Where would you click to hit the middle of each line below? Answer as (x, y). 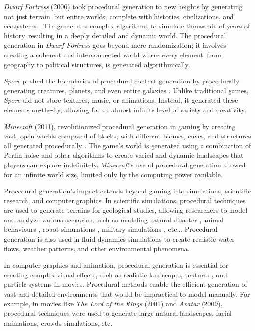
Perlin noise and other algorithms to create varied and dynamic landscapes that (124, 155)
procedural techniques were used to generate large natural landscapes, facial (118, 313)
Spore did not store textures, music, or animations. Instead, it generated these (121, 100)
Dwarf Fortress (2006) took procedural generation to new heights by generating (123, 6)
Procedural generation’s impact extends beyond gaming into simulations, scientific (127, 191)
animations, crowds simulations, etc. (58, 322)
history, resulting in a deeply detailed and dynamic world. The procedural (115, 35)
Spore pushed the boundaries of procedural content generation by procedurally (122, 81)
